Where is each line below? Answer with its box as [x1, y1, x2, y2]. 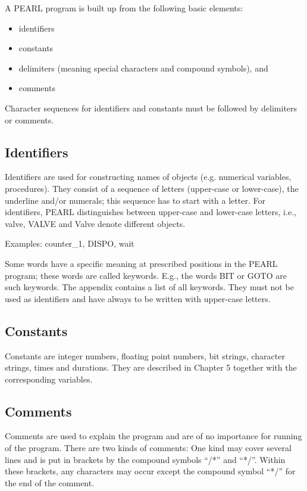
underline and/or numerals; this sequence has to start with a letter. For [5, 194, 265, 206]
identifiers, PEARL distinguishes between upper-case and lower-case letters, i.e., [5, 206, 296, 218]
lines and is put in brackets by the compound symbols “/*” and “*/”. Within [5, 453, 286, 465]
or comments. [5, 113, 54, 126]
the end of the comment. [5, 476, 95, 489]
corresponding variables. [5, 372, 93, 385]
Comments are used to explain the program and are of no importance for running [5, 430, 302, 442]
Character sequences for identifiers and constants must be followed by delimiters [5, 101, 297, 114]
